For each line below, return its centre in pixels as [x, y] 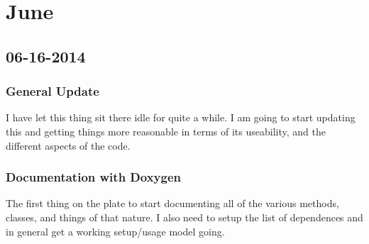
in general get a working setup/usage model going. [115, 231]
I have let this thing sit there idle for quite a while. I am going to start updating [181, 117]
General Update [53, 91]
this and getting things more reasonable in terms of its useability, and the [166, 131]
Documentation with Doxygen [94, 177]
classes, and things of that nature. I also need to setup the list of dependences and [184, 217]
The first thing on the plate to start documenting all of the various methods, [172, 203]
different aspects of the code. [68, 145]
